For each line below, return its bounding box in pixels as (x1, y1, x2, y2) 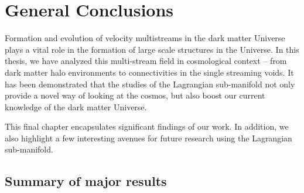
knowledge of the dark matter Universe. (5, 100, 147, 113)
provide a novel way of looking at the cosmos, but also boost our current (5, 89, 265, 101)
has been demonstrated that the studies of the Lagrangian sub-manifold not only (5, 77, 295, 90)
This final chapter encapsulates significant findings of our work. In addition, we (5, 120, 289, 133)
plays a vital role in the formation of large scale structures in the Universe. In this (5, 43, 299, 55)
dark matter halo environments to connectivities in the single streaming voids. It (5, 66, 294, 78)
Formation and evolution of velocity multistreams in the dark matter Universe (5, 32, 285, 44)
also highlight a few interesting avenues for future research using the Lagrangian (5, 131, 292, 144)
